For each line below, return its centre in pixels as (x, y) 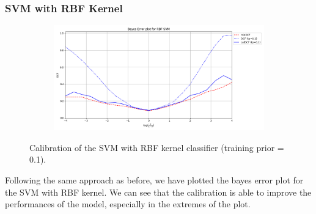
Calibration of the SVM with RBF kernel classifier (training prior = (157, 147)
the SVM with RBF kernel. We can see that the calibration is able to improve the (158, 192)
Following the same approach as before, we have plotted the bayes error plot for (154, 180)
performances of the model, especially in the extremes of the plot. (128, 204)
